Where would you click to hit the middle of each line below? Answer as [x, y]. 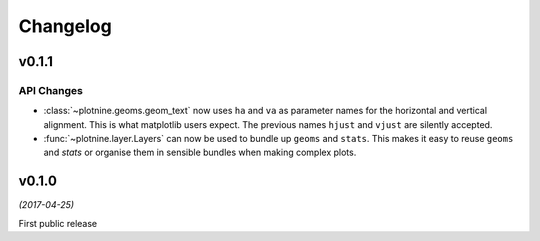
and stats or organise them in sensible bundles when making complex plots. [200, 152]
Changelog [65, 26]
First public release [58, 223]
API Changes [51, 90]
